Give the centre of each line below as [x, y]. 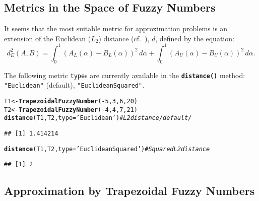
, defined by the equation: [195, 38]
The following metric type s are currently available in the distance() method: [125, 75]
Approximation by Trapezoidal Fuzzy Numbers [129, 191]
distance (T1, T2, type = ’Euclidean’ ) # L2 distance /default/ [98, 118]
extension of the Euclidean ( [48, 38]
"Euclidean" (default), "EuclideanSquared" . [74, 85]
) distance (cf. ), [124, 38]
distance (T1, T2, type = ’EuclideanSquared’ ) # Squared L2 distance [107, 149]
